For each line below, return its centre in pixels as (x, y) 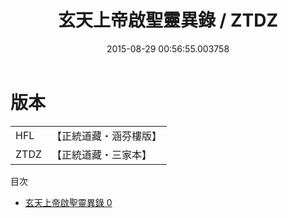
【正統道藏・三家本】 (102, 154)
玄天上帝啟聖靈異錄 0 (68, 202)
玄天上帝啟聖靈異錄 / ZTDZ (168, 20)
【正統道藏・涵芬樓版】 (107, 136)
